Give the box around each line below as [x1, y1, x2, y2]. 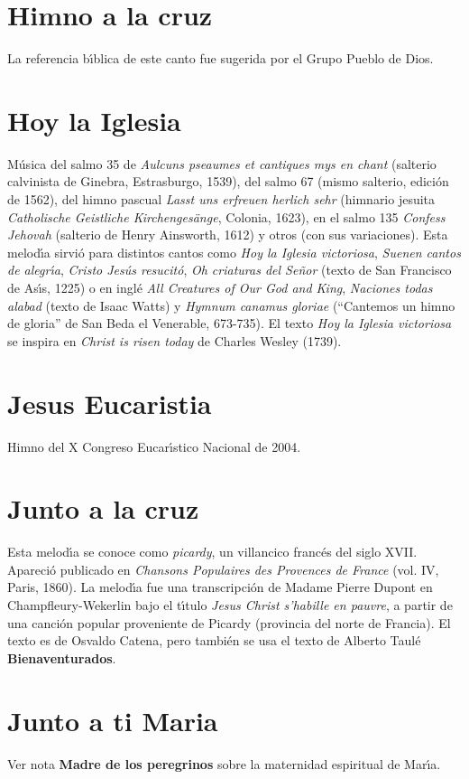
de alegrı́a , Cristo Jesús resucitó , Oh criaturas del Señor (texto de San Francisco [7, 260, 452, 279]
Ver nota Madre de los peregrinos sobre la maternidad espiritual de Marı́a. [7, 754, 441, 773]
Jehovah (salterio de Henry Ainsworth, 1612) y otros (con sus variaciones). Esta [7, 225, 448, 244]
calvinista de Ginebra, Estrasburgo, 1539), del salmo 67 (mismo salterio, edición [7, 172, 449, 191]
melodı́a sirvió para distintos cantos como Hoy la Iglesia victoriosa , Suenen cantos [7, 242, 461, 261]
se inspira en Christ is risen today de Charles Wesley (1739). [7, 331, 342, 350]
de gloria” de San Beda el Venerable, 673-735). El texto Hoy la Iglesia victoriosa [7, 314, 452, 333]
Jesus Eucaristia [7, 384, 212, 421]
